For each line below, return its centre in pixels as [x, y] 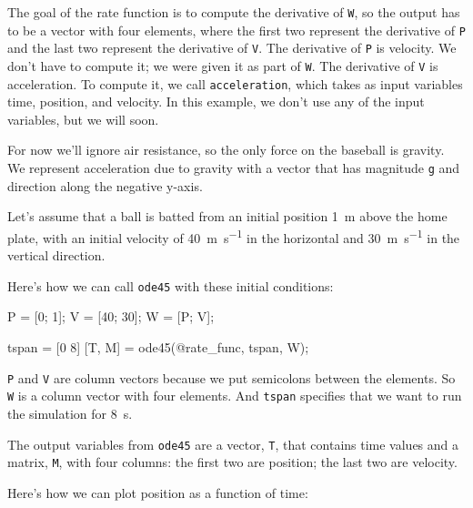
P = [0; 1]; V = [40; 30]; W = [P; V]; [111, 316]
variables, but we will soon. [83, 119]
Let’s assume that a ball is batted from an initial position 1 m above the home [227, 216]
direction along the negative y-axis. [105, 185]
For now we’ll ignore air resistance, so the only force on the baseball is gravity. [226, 150]
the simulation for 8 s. [70, 413]
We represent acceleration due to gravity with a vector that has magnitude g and [234, 168]
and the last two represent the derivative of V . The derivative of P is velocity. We [232, 48]
